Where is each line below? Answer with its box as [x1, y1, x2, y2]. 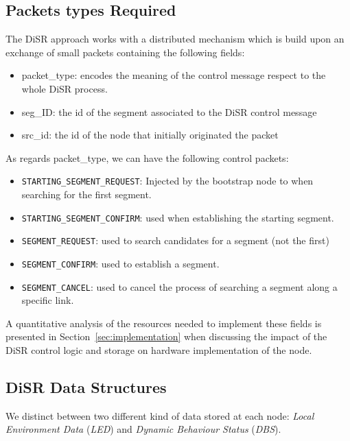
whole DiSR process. [21, 81, 108, 95]
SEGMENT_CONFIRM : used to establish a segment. [21, 256, 220, 270]
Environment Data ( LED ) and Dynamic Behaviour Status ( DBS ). [5, 422, 281, 436]
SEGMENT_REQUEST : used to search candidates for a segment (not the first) [21, 233, 329, 248]
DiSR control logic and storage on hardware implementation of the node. [5, 343, 312, 357]
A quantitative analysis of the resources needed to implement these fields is [5, 315, 322, 330]
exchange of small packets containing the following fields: [5, 45, 245, 59]
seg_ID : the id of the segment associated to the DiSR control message [21, 104, 317, 119]
